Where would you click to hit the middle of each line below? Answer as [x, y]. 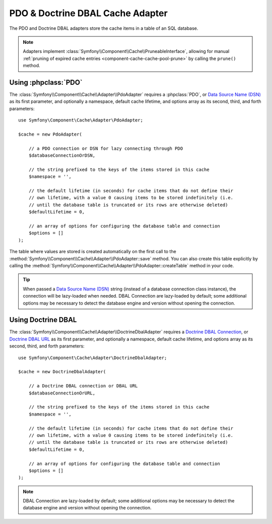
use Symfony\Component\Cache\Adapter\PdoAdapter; [81, 120]
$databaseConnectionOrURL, [62, 393]
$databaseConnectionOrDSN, [62, 156]
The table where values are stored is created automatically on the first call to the [93, 252]
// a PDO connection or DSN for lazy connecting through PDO [106, 148]
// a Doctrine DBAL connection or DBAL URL [83, 386]
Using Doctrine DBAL [43, 320]
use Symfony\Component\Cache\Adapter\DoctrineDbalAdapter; [93, 358]
